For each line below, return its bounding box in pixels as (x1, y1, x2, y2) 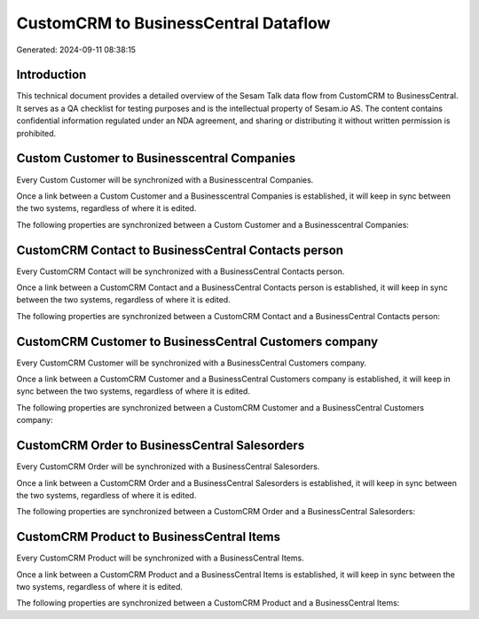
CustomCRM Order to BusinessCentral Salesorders (16, 438, 305, 453)
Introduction (16, 67, 87, 82)
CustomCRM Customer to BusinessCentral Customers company (16, 333, 379, 349)
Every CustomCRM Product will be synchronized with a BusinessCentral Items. (16, 552, 305, 563)
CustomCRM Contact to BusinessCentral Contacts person (16, 242, 344, 257)
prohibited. (16, 128, 57, 138)
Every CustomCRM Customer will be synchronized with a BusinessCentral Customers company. (16, 357, 367, 368)
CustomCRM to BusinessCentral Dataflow (16, 13, 331, 33)
